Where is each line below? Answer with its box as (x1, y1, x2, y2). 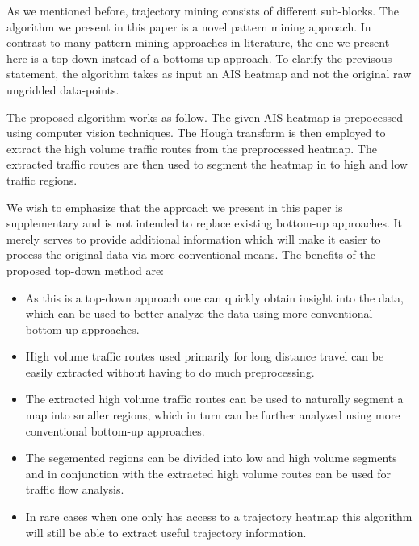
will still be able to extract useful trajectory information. (25, 523, 307, 540)
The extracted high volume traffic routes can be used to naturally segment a (25, 390, 404, 407)
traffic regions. (6, 171, 78, 188)
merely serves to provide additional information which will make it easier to (6, 230, 381, 247)
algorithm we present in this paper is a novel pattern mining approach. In (6, 18, 371, 35)
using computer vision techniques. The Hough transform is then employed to (6, 124, 386, 141)
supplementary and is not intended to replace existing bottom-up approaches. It (6, 215, 403, 231)
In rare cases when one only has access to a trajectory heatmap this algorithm (25, 508, 413, 525)
